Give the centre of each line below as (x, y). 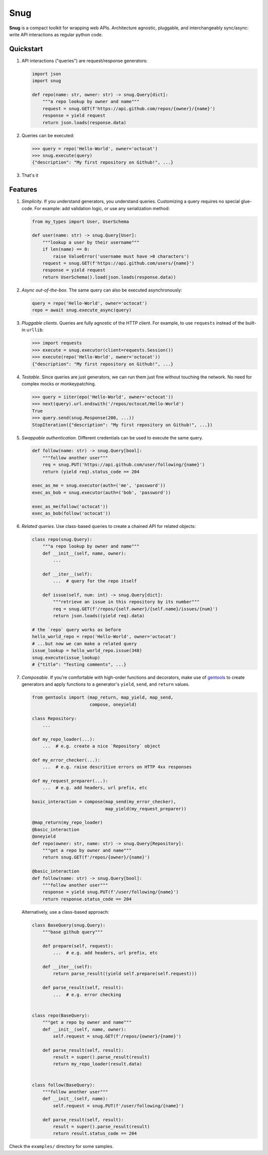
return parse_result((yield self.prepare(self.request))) (125, 974)
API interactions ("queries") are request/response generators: (85, 61)
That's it (30, 175)
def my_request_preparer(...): (70, 781)
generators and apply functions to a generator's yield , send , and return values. (105, 684)
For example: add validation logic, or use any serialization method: (102, 208)
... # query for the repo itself (95, 581)
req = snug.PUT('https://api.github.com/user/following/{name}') (124, 465)
